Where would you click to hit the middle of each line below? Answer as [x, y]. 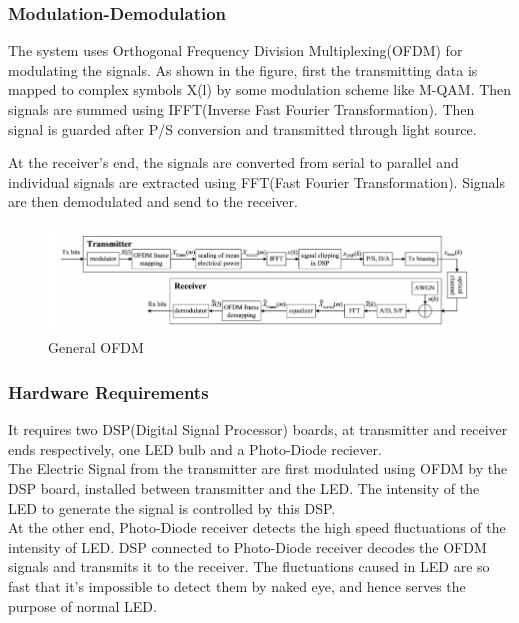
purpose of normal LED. [82, 605]
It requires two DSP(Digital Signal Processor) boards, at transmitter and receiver [258, 429]
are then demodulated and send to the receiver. [153, 201]
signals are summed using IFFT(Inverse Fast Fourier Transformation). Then [241, 109]
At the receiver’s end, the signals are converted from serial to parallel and [233, 162]
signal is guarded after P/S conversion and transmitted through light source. [242, 128]
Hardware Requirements [108, 391]
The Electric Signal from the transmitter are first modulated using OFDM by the [258, 468]
